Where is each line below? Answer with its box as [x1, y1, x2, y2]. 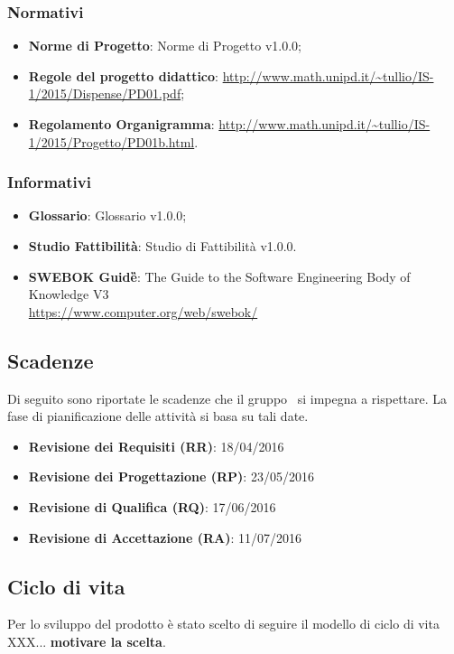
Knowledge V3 [28, 285, 109, 304]
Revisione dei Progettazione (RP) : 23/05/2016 [28, 467, 314, 486]
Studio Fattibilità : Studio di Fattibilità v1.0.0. [28, 237, 297, 255]
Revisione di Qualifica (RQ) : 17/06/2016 [28, 497, 276, 516]
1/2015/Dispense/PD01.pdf [28, 84, 181, 103]
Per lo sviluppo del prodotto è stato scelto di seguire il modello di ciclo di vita [7, 614, 440, 633]
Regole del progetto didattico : [28, 66, 218, 85]
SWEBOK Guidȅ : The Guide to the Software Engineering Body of [28, 266, 411, 285]
